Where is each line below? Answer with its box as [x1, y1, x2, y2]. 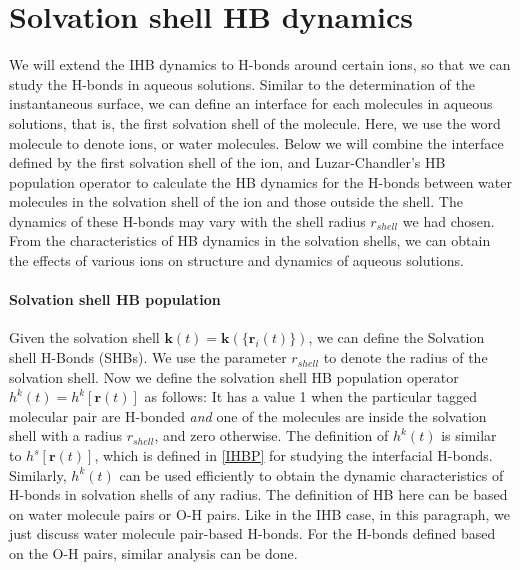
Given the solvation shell [9, 327, 160, 348]
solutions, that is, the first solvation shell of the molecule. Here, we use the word [9, 112, 501, 133]
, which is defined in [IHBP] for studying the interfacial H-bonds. [94, 445, 493, 466]
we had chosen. [402, 210, 495, 231]
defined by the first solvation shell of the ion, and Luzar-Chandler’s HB [9, 152, 446, 173]
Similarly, [9, 464, 67, 485]
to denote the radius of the [323, 347, 488, 368]
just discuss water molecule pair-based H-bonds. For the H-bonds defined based [9, 523, 496, 544]
